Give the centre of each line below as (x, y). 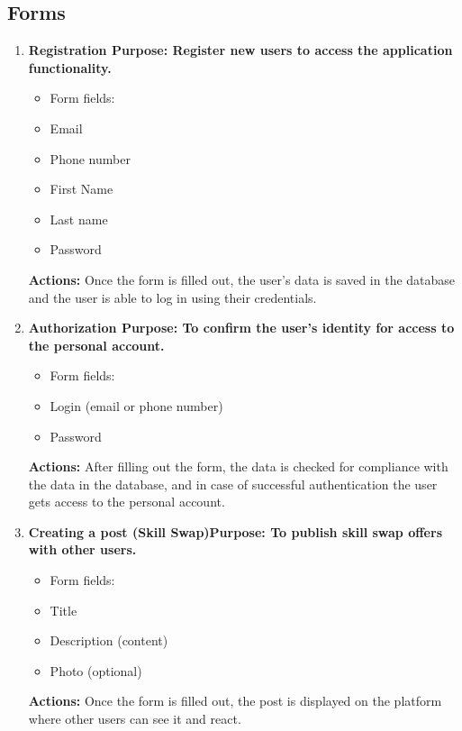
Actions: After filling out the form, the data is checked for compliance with (238, 466)
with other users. (82, 549)
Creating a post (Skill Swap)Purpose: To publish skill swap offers (235, 531)
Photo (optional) (96, 670)
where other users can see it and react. (135, 719)
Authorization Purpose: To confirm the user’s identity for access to (241, 328)
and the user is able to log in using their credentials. (172, 297)
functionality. (70, 67)
